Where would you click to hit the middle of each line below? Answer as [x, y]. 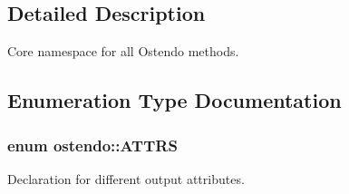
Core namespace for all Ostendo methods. [123, 51]
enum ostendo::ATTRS [92, 145]
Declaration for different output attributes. [126, 178]
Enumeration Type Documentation [174, 100]
